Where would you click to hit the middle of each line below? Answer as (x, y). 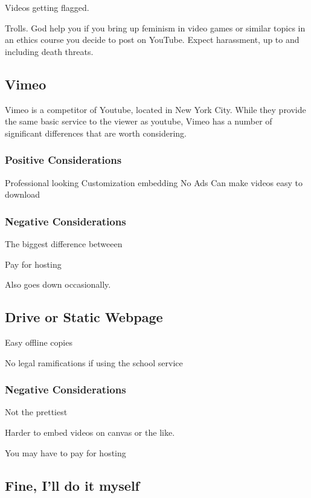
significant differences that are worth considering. (96, 133)
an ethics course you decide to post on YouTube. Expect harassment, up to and (152, 40)
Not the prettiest (36, 412)
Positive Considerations (63, 160)
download (22, 194)
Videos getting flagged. (47, 7)
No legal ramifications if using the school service (94, 362)
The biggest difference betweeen (64, 243)
